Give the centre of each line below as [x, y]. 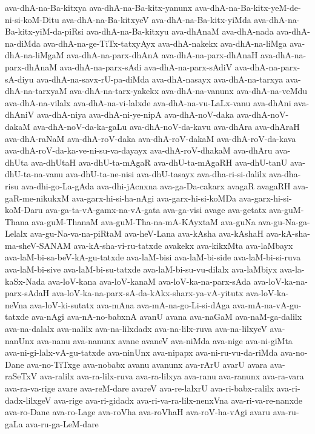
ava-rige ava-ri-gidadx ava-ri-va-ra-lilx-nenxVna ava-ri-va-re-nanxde [178, 400]
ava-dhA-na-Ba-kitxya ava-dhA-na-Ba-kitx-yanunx [99, 7]
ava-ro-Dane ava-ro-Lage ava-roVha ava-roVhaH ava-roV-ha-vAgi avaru [138, 412]
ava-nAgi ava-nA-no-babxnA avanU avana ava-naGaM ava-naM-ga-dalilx [167, 317]
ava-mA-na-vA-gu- [267, 304]
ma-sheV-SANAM [38, 245]
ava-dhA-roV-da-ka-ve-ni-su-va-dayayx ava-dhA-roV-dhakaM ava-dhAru [139, 150]
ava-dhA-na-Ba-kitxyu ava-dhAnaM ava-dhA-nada [180, 31]
